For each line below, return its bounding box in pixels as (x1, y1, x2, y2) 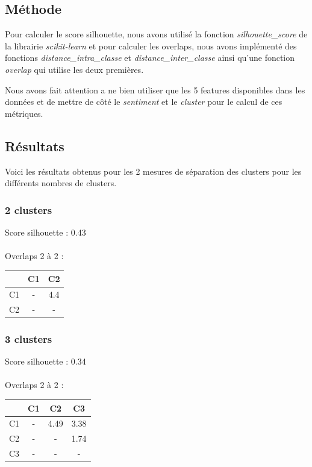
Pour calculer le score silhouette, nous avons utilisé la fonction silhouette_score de (5, 28, 308, 40)
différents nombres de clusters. (5, 177, 117, 189)
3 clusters (5, 331, 52, 346)
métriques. (5, 107, 43, 119)
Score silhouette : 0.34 (5, 355, 86, 368)
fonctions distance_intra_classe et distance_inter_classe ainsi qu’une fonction (5, 51, 295, 64)
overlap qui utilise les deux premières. (5, 63, 144, 75)
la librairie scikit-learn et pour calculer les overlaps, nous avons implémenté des (5, 39, 297, 52)
